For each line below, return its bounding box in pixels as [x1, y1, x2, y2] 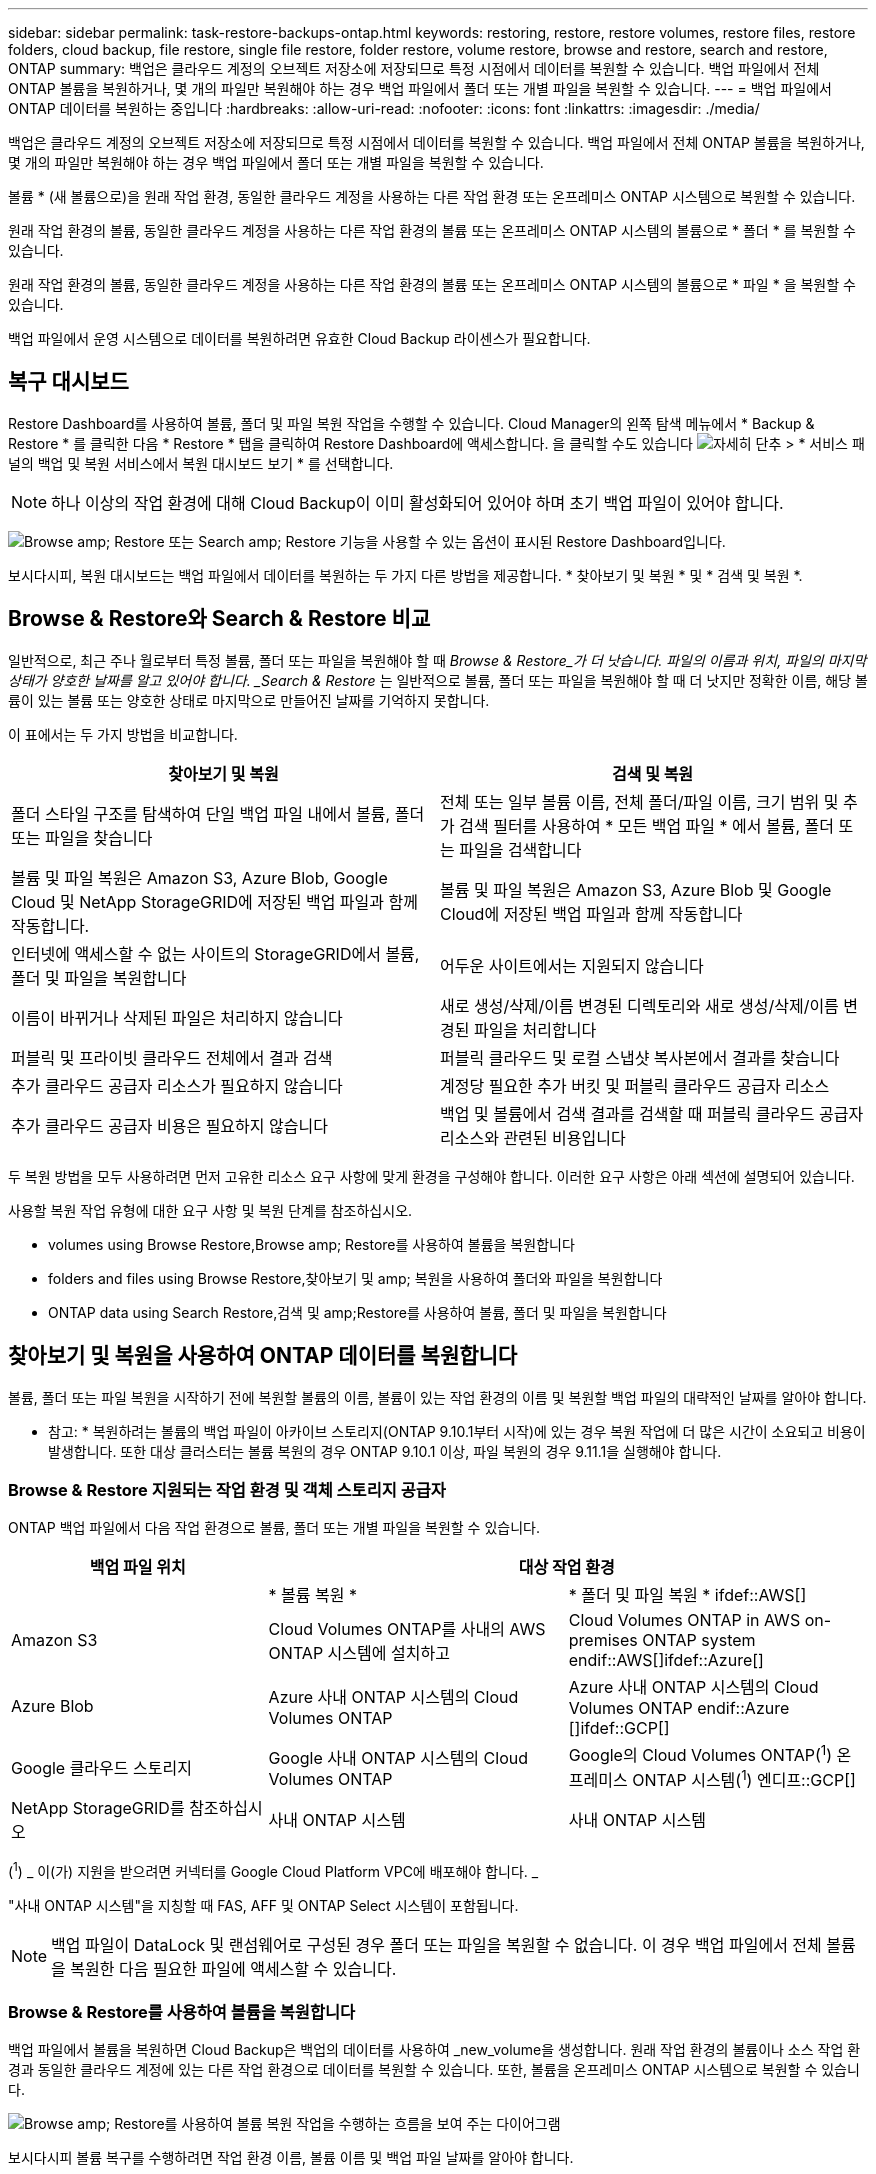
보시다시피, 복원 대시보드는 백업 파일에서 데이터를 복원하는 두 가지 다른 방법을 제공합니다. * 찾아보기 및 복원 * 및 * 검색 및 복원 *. [8, 566, 803, 584]
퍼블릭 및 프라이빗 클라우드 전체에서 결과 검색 [11, 1047, 333, 1068]
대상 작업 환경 [518, 1557, 615, 1578]
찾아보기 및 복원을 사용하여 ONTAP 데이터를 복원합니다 [8, 1343, 518, 1369]
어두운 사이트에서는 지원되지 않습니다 [440, 955, 704, 976]
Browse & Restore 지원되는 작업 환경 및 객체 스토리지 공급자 [8, 1479, 446, 1500]
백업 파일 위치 [89, 1557, 186, 1578]
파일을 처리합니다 [473, 1019, 597, 1040]
